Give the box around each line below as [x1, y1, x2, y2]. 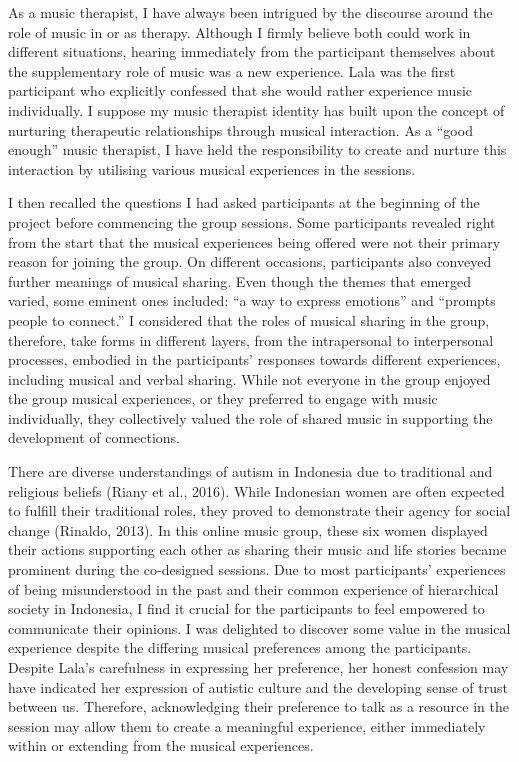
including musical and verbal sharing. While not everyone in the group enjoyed [8, 368, 491, 389]
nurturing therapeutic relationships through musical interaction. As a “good [8, 119, 473, 140]
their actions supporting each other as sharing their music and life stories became [8, 539, 507, 560]
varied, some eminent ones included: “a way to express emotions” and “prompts [8, 290, 496, 311]
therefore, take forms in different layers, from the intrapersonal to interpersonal [8, 329, 494, 350]
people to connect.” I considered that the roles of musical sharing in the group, [8, 309, 490, 330]
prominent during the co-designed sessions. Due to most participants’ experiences [8, 559, 506, 580]
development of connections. [8, 427, 180, 448]
